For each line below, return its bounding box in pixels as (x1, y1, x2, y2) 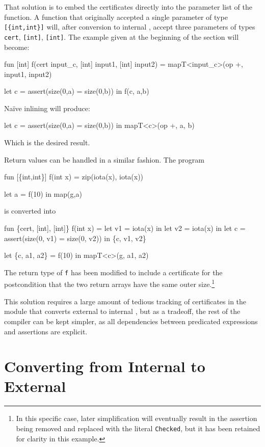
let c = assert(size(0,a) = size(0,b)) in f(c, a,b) (4, 86, 149, 96)
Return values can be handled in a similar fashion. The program (4, 154, 204, 165)
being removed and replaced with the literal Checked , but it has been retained (16, 423, 260, 433)
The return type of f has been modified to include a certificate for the (4, 267, 223, 277)
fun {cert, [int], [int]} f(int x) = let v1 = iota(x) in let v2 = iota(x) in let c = (4, 223, 246, 233)
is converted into (4, 205, 56, 216)
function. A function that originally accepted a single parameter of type (4, 11, 228, 22)
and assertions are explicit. (4, 326, 88, 336)
